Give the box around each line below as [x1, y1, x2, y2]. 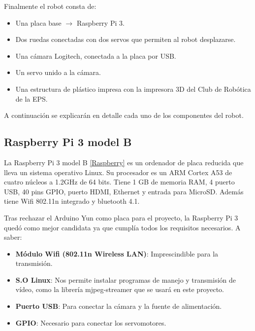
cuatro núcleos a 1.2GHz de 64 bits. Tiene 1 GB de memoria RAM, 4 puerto [4, 177, 235, 187]
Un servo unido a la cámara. [15, 67, 101, 77]
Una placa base [15, 17, 62, 28]
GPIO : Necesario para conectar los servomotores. [15, 317, 166, 328]
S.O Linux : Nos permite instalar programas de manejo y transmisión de [15, 274, 236, 285]
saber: [4, 232, 22, 242]
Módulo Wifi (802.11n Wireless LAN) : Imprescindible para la [15, 248, 219, 258]
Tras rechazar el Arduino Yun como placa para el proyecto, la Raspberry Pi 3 [4, 212, 238, 222]
